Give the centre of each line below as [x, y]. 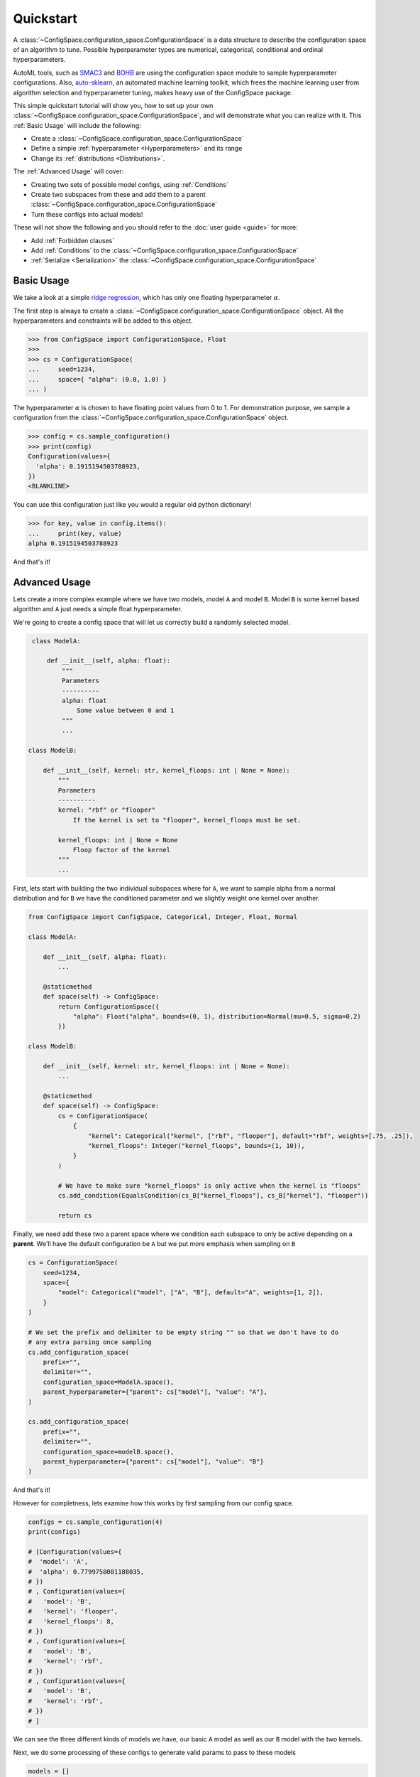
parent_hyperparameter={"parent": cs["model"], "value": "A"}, [155, 1392]
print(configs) [54, 1532]
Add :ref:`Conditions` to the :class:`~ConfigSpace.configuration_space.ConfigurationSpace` [165, 250]
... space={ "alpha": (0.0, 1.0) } [97, 379]
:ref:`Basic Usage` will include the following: [77, 125]
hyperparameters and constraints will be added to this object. [103, 321]
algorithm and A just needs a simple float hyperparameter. [98, 609]
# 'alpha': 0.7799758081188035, [86, 1572]
